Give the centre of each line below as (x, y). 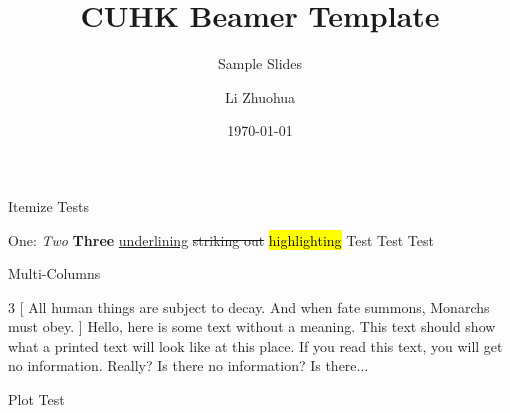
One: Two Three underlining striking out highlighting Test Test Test (221, 239)
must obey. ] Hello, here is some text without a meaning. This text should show (252, 326)
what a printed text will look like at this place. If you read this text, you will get (255, 345)
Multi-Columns (54, 273)
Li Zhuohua (260, 96)
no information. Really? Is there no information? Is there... (188, 365)
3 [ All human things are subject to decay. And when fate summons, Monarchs (249, 306)
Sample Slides (260, 63)
